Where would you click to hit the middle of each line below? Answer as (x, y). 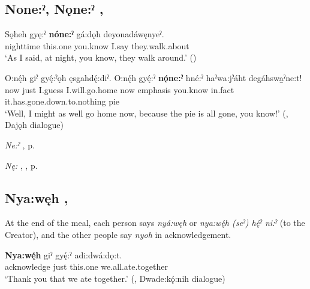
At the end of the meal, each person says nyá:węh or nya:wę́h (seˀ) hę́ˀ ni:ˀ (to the (155, 223)
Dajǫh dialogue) (34, 125)
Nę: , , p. (21, 165)
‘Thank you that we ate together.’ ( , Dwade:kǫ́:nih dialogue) (115, 278)
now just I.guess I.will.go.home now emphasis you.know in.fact (120, 89)
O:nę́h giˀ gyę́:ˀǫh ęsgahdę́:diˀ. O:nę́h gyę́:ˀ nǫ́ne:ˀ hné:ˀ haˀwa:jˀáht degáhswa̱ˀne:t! (154, 77)
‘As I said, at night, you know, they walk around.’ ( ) (101, 57)
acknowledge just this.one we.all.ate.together (87, 266)
